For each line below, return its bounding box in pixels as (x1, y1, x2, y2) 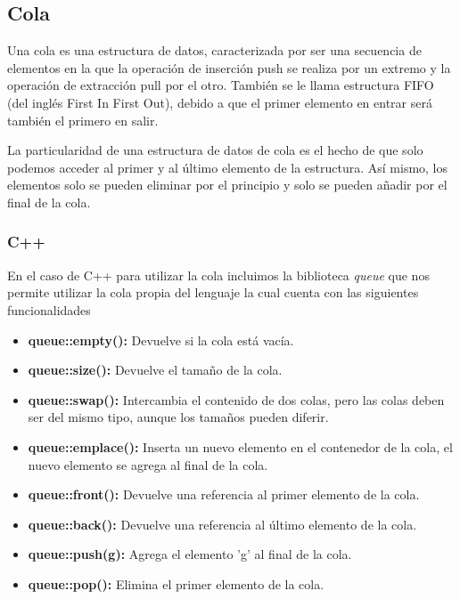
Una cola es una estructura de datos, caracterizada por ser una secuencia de (7, 41, 422, 60)
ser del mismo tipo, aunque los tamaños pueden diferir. (28, 408, 329, 426)
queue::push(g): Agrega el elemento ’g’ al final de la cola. (28, 545, 352, 563)
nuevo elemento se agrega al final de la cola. (28, 455, 268, 474)
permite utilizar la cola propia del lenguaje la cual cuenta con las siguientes (7, 283, 419, 302)
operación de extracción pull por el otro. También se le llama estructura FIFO (7, 76, 434, 94)
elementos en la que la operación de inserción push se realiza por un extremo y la (7, 58, 451, 77)
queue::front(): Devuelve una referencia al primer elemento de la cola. (28, 485, 420, 504)
